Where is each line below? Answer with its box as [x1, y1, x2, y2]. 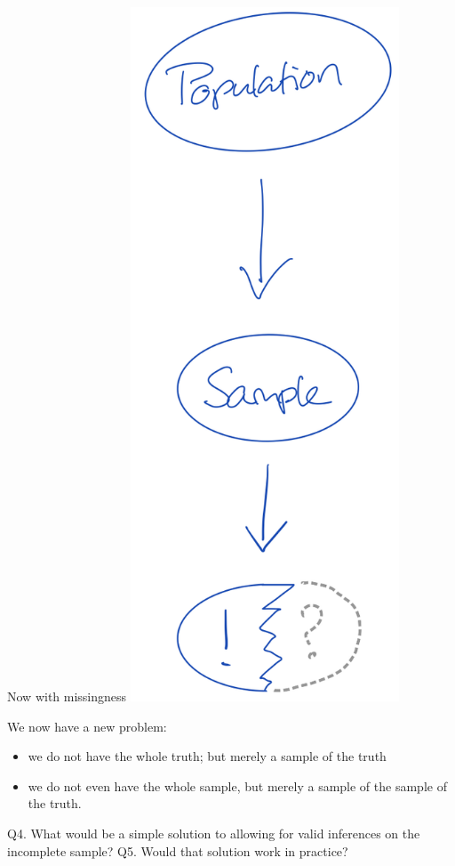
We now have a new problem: [7, 716, 167, 735]
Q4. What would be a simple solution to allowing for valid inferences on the [7, 823, 420, 842]
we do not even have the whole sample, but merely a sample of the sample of [28, 776, 447, 795]
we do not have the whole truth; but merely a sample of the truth [28, 747, 387, 765]
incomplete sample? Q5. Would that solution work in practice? [7, 841, 348, 860]
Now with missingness [7, 686, 127, 705]
